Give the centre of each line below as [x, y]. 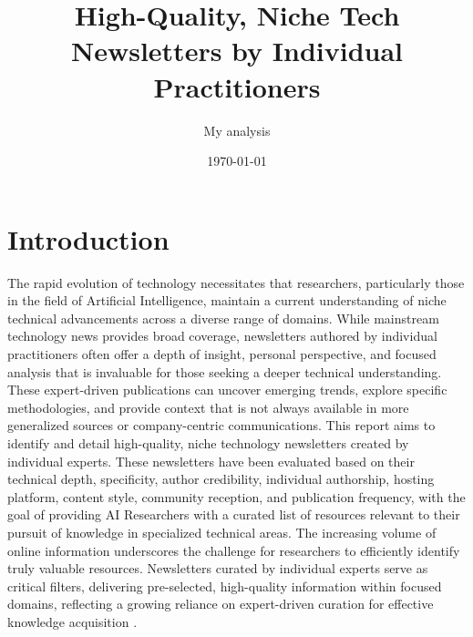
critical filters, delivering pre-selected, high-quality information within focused [225, 586]
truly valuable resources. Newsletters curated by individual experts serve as [218, 568]
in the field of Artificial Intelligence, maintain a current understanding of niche [227, 300]
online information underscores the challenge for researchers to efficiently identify [234, 550]
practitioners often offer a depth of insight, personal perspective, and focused [222, 354]
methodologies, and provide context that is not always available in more [208, 407]
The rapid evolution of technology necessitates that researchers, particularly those [236, 282]
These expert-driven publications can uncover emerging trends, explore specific [227, 390]
